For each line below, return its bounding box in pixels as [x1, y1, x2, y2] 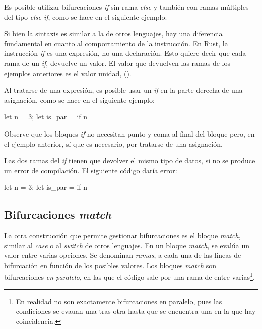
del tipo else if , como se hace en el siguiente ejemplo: [4, 11, 167, 22]
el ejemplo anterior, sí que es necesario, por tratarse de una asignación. [4, 138, 223, 149]
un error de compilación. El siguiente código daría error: [4, 165, 177, 175]
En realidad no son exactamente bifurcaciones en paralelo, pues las [16, 296, 222, 306]
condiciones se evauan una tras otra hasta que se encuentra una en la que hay [16, 306, 256, 316]
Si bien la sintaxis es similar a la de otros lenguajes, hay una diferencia [4, 28, 223, 39]
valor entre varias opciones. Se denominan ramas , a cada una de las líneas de [4, 250, 241, 260]
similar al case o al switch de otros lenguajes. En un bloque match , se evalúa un [4, 240, 250, 250]
